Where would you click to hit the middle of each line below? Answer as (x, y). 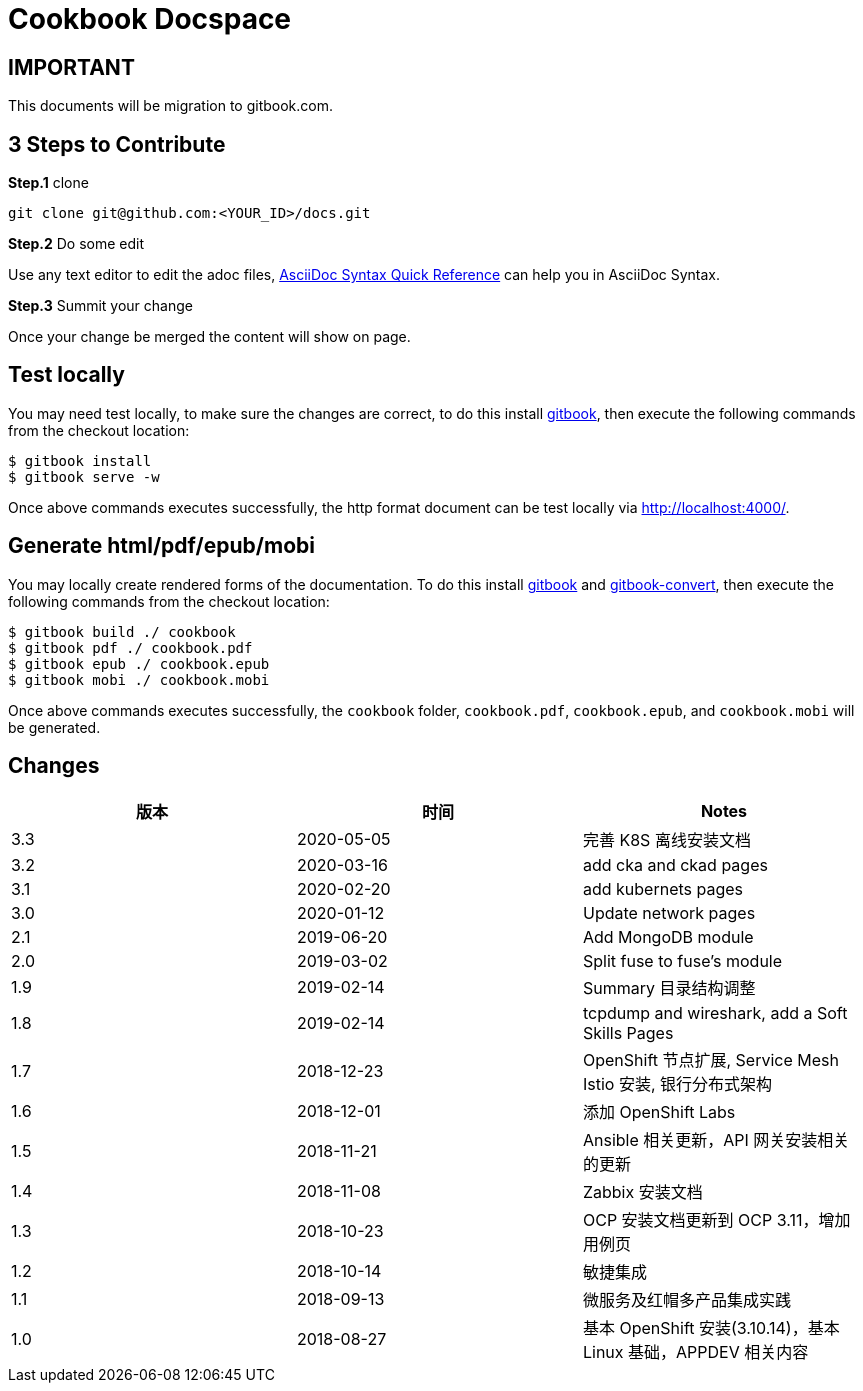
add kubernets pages (663, 888)
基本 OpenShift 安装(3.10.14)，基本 (711, 1327)
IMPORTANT (71, 67)
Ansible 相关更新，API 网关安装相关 (716, 1139)
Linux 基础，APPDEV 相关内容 (695, 1351)
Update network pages (669, 912)
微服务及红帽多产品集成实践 (686, 1299)
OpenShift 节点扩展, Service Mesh (710, 1059)
